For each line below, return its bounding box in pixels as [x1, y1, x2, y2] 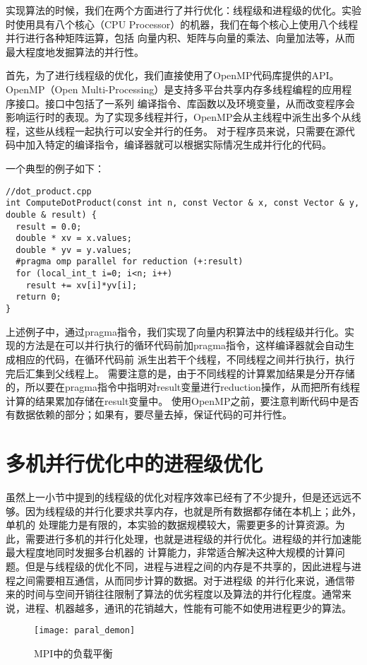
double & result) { [6, 209, 97, 220]
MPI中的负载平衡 [34, 646, 113, 661]
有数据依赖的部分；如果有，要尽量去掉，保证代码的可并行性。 [6, 407, 292, 422]
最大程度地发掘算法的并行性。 [6, 44, 144, 59]
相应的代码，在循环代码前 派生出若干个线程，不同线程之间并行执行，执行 [15, 351, 355, 366]
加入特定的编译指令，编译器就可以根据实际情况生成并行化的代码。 [25, 137, 332, 152]
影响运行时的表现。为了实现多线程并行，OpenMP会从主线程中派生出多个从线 [6, 110, 361, 124]
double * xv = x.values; [16, 233, 132, 244]
